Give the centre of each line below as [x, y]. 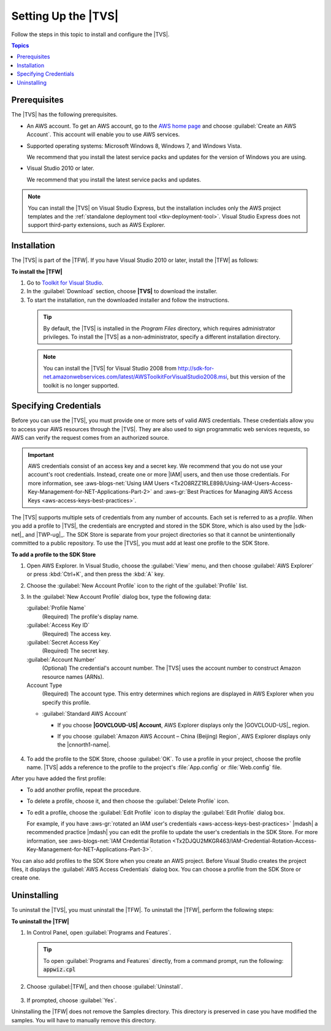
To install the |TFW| [37, 271]
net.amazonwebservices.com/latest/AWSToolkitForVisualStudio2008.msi [135, 377]
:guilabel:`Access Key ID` [58, 625]
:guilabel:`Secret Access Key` [64, 642]
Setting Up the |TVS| [65, 16]
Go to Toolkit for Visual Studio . [65, 283]
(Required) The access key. [77, 634]
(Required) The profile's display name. [90, 616]
